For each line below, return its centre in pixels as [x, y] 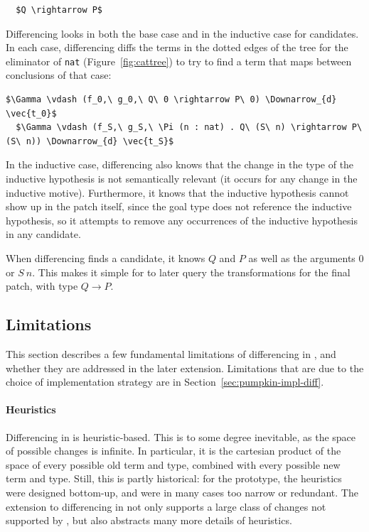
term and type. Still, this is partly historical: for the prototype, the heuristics [174, 478]
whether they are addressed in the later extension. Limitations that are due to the [185, 368]
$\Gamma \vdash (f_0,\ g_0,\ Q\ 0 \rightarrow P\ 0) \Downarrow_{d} [171, 100]
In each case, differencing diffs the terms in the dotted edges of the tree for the [177, 47]
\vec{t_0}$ [31, 113]
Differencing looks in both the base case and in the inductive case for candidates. [182, 33]
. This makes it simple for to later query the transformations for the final [191, 272]
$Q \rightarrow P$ [59, 10]
